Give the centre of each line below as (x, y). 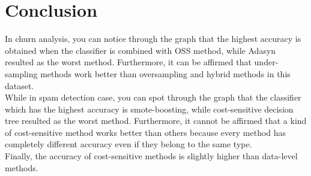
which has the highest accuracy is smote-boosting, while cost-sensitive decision (149, 109)
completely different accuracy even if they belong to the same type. (128, 144)
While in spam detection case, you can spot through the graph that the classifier (153, 97)
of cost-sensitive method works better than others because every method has (146, 132)
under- (266, 62)
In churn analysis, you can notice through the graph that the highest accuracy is (153, 39)
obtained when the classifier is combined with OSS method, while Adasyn (140, 50)
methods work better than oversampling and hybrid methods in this (165, 73)
